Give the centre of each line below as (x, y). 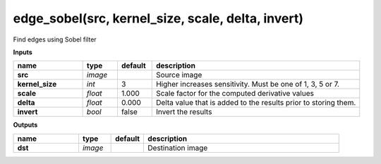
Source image (179, 75)
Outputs (25, 125)
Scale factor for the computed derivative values (235, 94)
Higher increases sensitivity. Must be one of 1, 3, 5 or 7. (248, 84)
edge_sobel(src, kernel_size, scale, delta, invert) (158, 18)
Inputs (23, 52)
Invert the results (184, 112)
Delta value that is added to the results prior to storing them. (256, 103)
